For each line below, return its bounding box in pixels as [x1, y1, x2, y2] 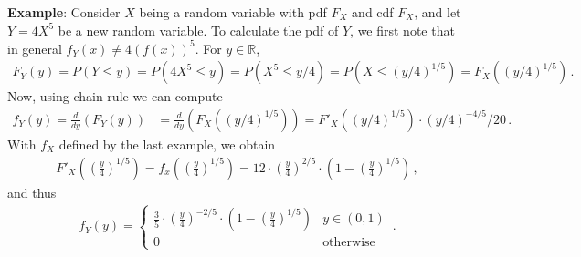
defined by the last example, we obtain [58, 134, 276, 153]
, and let [414, 3, 461, 21]
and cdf [352, 3, 394, 21]
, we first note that [350, 20, 455, 39]
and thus [7, 182, 57, 201]
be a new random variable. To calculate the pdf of [58, 20, 339, 39]
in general [7, 38, 62, 57]
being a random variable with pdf [139, 3, 327, 21]
